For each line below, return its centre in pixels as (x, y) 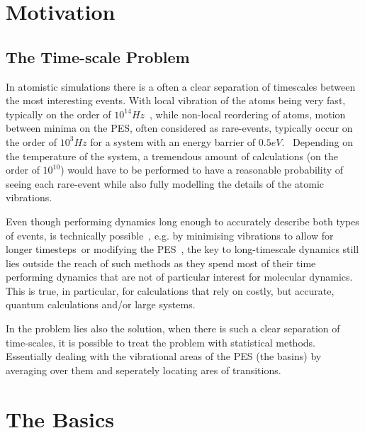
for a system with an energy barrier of (173, 141)
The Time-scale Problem (98, 56)
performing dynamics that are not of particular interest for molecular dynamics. (179, 277)
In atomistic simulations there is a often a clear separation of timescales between (181, 86)
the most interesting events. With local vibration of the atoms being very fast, (176, 100)
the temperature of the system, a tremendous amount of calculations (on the (172, 156)
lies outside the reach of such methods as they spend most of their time (161, 263)
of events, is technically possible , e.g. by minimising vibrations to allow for (170, 235)
